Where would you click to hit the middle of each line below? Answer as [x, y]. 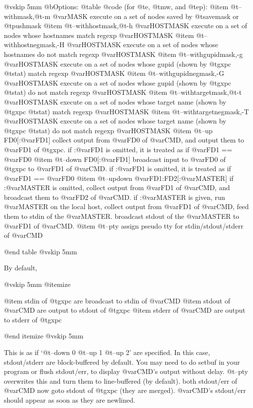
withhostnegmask [30, 44]
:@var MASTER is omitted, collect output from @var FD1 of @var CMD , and [117, 187]
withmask [18, 16]
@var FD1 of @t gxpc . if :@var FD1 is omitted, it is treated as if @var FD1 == [118, 149]
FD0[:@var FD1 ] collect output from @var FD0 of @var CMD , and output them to [124, 140]
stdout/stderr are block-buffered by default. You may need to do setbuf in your [122, 362]
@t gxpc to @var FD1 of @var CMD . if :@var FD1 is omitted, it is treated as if [117, 169]
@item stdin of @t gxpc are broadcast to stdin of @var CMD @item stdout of [117, 300]
